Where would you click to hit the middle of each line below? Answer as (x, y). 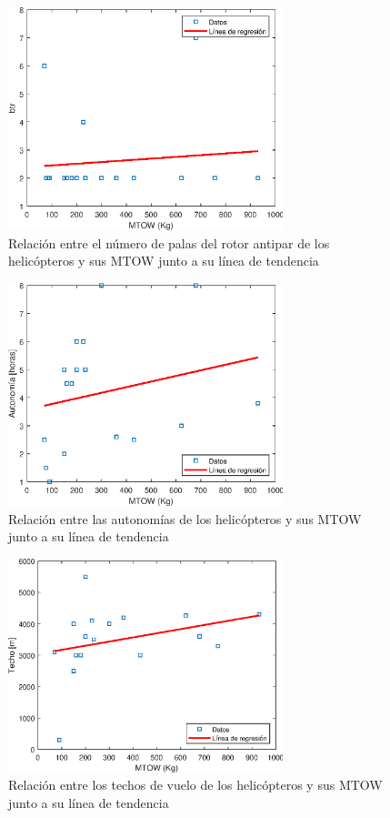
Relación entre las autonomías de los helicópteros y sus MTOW (185, 518)
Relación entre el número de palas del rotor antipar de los (169, 242)
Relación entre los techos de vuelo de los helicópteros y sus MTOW (195, 785)
